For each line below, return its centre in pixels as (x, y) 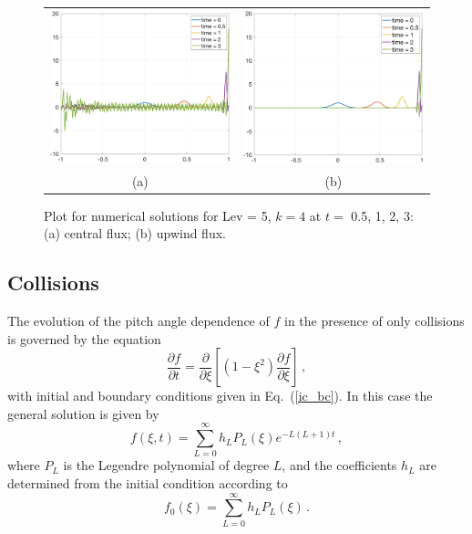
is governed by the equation (84, 338)
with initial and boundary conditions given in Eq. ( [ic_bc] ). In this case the (220, 396)
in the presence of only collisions (374, 320)
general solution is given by (83, 413)
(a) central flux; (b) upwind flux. (135, 233)
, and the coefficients (339, 465)
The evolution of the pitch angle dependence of (139, 320)
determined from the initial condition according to (148, 483)
